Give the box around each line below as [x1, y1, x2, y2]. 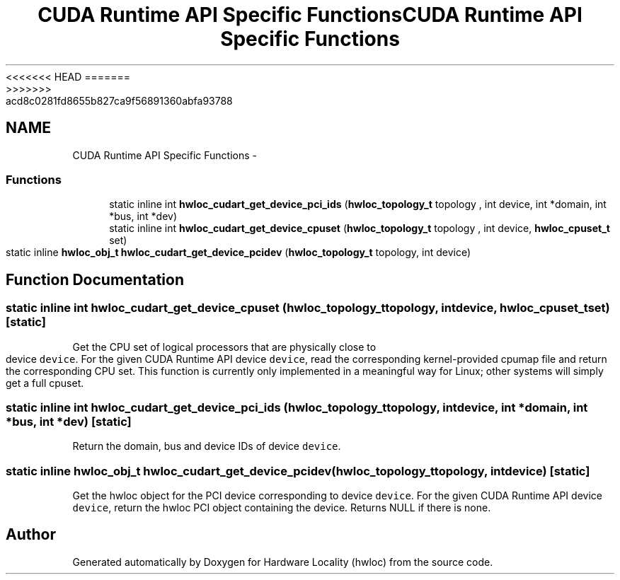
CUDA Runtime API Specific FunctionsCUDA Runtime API [38, 3, 582, 27]
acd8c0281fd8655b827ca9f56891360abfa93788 [6, 94, 233, 107]
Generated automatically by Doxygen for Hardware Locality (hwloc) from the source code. [72, 555, 493, 568]
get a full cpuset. [6, 376, 84, 389]
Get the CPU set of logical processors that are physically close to [72, 340, 377, 353]
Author [6, 526, 56, 544]
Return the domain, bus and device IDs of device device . [72, 440, 341, 453]
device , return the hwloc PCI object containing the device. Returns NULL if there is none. [72, 501, 491, 514]
